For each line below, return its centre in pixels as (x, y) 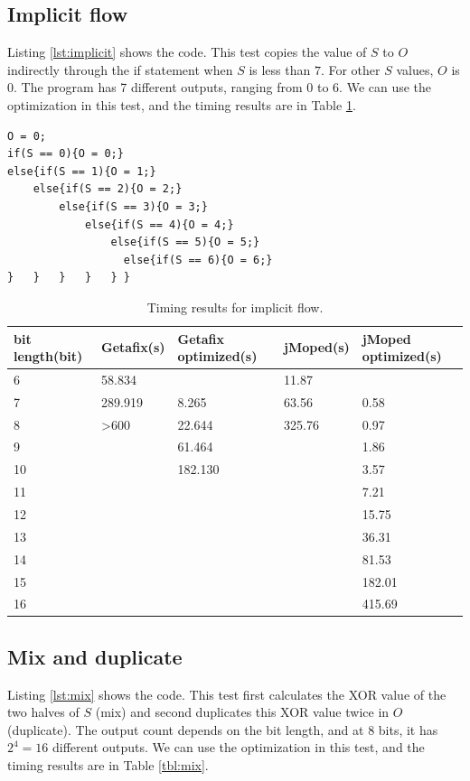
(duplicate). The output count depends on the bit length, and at (186, 729)
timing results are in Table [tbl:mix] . (108, 765)
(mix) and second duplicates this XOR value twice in (242, 712)
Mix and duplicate (95, 656)
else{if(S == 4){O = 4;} (159, 224)
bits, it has (408, 729)
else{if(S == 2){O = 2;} (108, 189)
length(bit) (48, 356)
